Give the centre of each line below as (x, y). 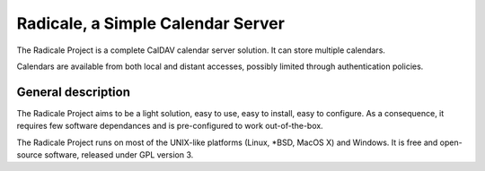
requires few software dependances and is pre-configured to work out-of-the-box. (170, 126)
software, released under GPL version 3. (119, 155)
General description (73, 92)
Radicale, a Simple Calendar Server (150, 23)
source (30, 155)
